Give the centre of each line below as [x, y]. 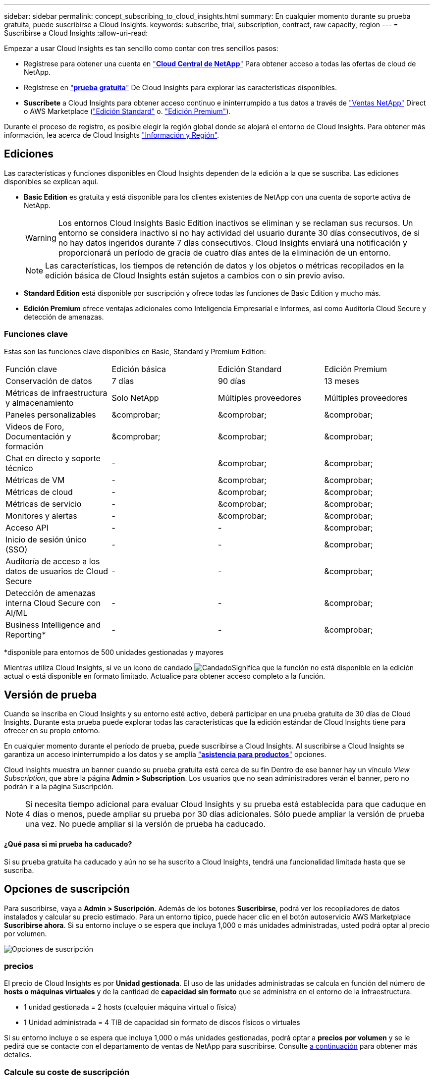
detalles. [18, 1055]
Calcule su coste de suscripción [67, 1072]
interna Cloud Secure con [53, 603]
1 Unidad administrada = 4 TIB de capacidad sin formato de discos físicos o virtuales [162, 1023]
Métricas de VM [35, 480]
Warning [41, 238]
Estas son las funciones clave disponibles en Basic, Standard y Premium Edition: [135, 351]
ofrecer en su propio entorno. [52, 731]
